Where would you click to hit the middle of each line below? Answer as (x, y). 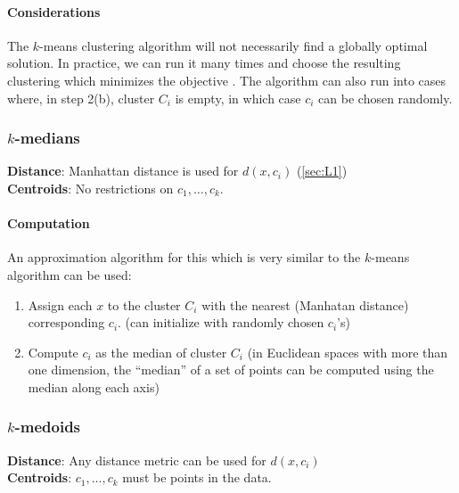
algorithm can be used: (70, 274)
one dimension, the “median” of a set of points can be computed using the (231, 370)
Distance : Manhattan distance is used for (123, 171)
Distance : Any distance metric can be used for (137, 460)
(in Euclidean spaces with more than (348, 352)
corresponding (66, 322)
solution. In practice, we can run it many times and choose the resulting (204, 63)
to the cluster (144, 304)
